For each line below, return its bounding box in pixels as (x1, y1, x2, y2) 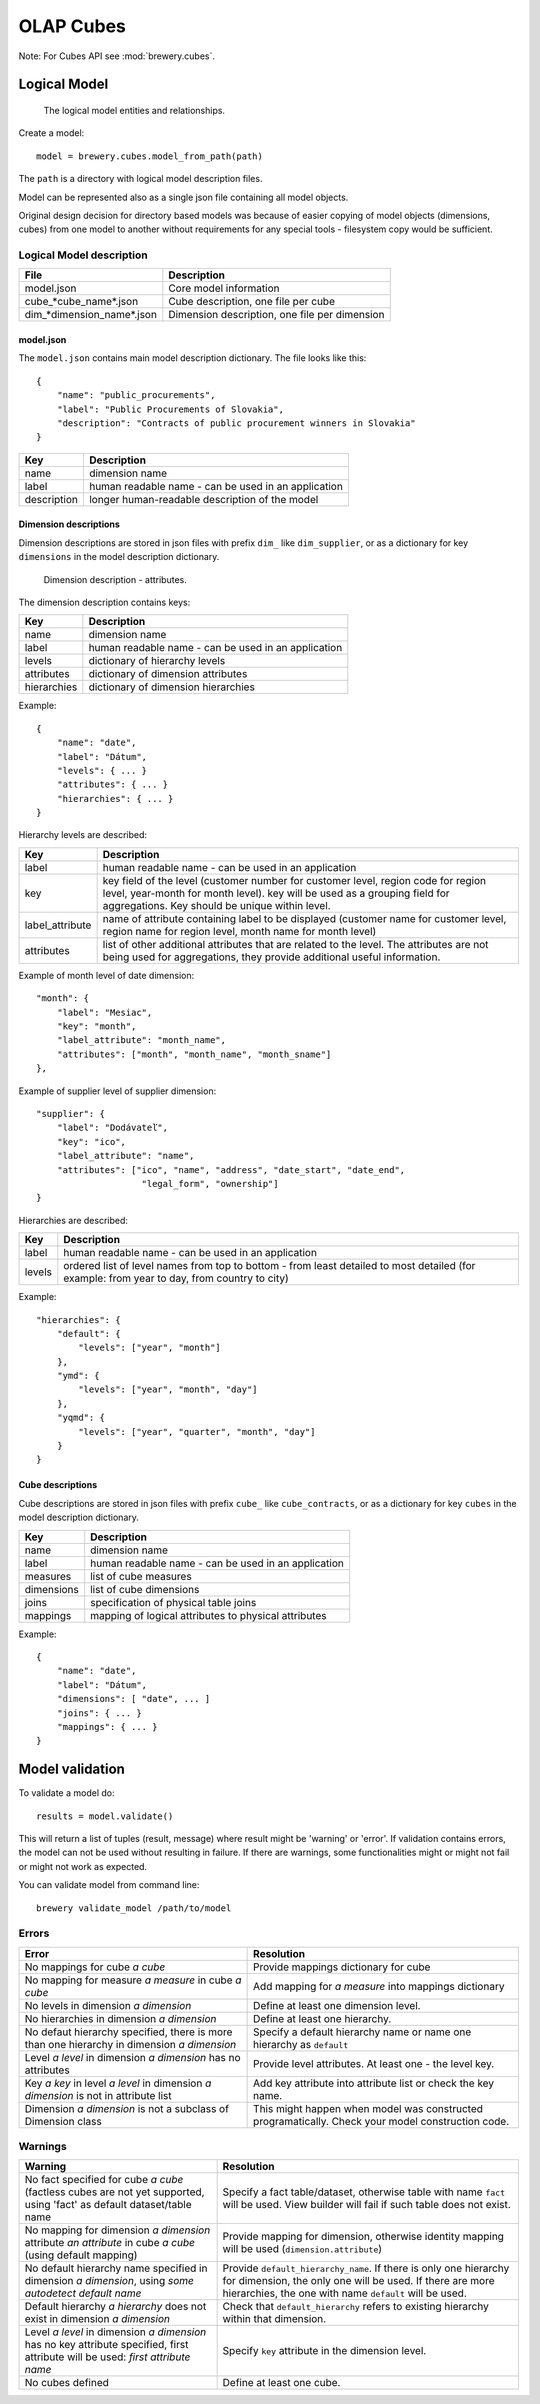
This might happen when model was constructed (253, 2101, 484, 2115)
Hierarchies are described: (18, 1214, 129, 1226)
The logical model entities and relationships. (43, 104, 225, 116)
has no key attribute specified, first (24, 2338, 189, 2352)
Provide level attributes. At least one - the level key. (253, 2056, 495, 2070)
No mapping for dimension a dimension (24, 2223, 211, 2237)
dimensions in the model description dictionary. (18, 551, 220, 563)
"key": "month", (56, 1021, 137, 1032)
